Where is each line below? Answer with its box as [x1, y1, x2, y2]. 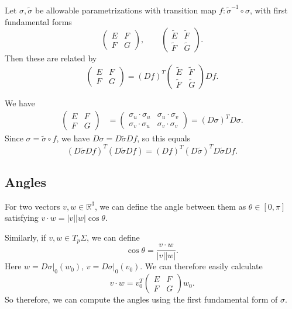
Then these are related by [5, 52, 97, 64]
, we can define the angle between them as [94, 200, 246, 212]
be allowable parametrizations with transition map [35, 4, 217, 16]
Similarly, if [5, 231, 46, 243]
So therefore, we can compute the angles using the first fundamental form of [5, 293, 278, 305]
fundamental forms [5, 15, 72, 27]
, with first [249, 4, 288, 16]
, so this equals [137, 132, 191, 144]
